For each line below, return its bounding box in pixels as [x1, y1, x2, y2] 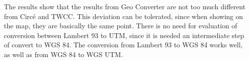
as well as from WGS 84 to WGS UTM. [4, 49, 123, 59]
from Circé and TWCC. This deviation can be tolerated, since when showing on [4, 11, 243, 21]
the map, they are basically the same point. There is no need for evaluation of [4, 20, 237, 31]
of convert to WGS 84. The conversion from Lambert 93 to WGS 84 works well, [4, 40, 243, 50]
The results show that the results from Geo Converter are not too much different [4, 1, 246, 11]
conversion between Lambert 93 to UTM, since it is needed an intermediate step [4, 30, 244, 40]
